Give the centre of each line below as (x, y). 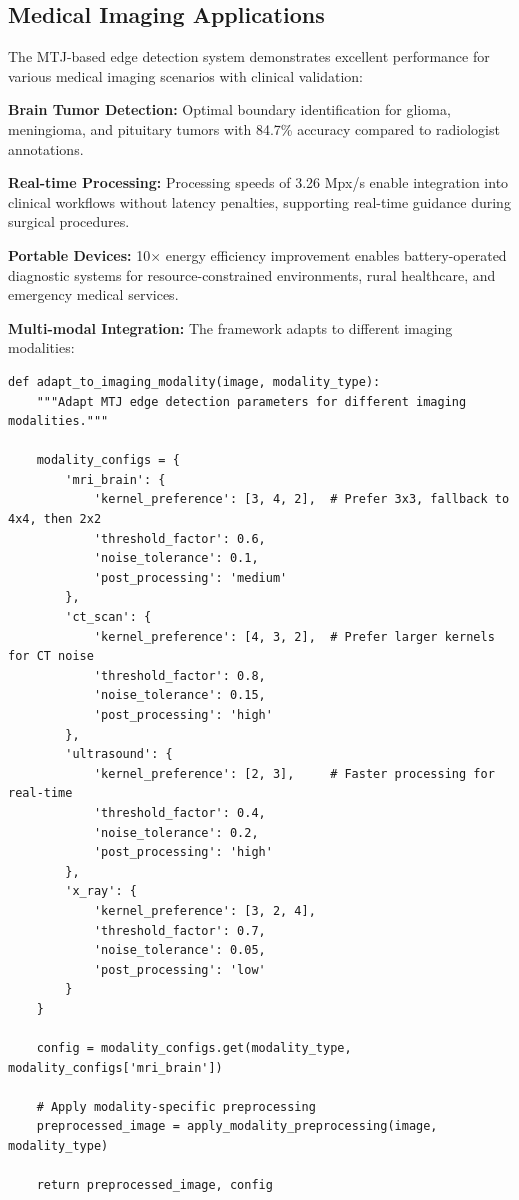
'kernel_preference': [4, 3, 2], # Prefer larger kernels (294, 636)
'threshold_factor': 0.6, (179, 538)
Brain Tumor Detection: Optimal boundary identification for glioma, (229, 109)
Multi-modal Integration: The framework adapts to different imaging (230, 327)
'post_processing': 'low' (179, 969)
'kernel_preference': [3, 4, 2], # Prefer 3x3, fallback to (301, 499)
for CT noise (51, 656)
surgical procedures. (69, 221)
